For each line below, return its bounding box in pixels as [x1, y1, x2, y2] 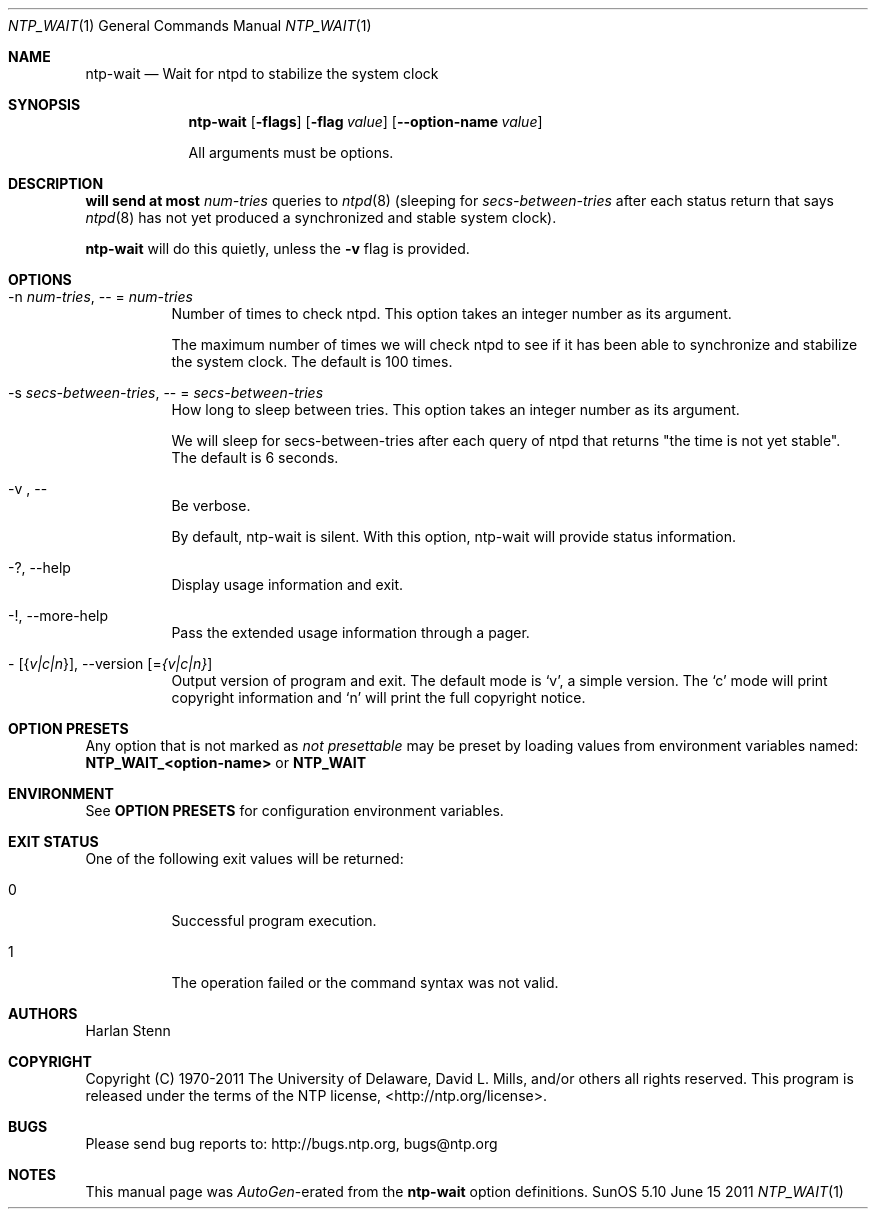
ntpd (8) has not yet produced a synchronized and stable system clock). [85, 209, 557, 226]
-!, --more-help [8, 607, 109, 624]
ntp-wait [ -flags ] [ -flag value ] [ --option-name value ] [188, 113, 543, 130]
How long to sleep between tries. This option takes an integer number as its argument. [171, 401, 740, 418]
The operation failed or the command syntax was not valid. [171, 974, 559, 991]
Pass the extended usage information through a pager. [171, 624, 530, 641]
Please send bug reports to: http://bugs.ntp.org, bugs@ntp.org [85, 1135, 498, 1152]
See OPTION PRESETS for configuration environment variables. [85, 802, 504, 819]
